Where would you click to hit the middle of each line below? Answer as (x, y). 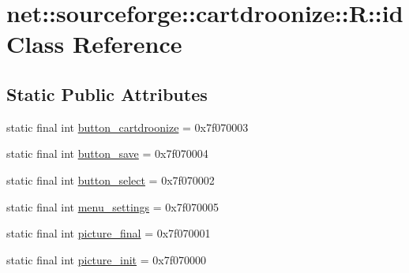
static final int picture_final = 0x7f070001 (109, 233)
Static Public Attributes (107, 93)
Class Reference (94, 44)
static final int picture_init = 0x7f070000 (106, 259)
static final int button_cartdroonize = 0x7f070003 (128, 127)
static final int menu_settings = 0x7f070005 (113, 206)
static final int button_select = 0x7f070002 (111, 180)
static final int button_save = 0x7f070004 (107, 153)
